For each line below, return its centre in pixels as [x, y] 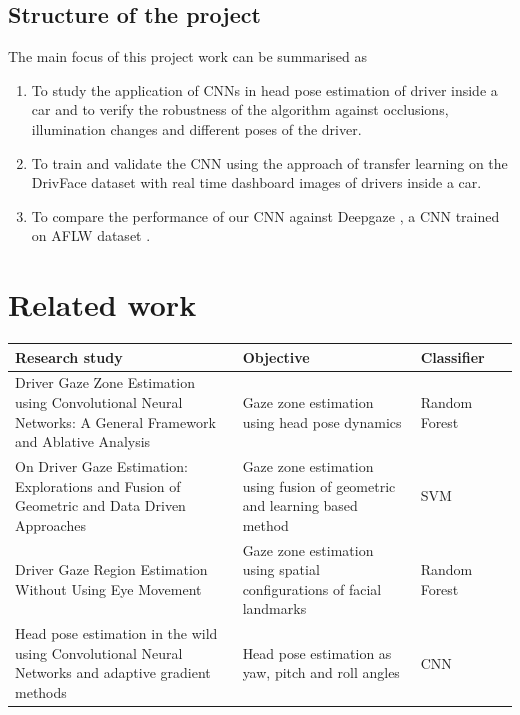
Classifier [452, 356]
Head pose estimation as [317, 652]
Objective [276, 356]
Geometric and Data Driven [100, 505]
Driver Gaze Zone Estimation [105, 382]
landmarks [274, 608]
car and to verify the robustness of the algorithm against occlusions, [240, 109]
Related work [102, 304]
